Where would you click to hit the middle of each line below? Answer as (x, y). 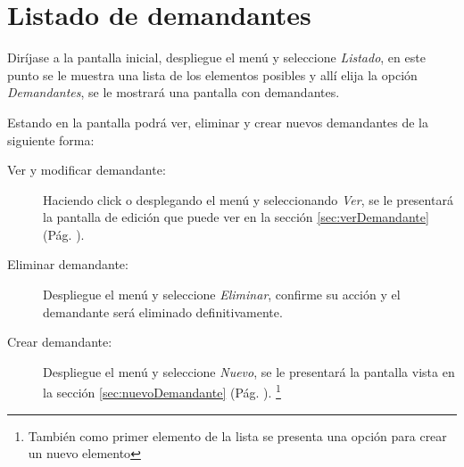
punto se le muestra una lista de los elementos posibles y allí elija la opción (212, 74)
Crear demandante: (60, 342)
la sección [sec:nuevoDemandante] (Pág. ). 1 (162, 391)
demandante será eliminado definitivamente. (163, 311)
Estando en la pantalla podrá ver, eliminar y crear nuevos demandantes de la (218, 122)
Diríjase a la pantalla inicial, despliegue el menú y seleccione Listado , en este (216, 57)
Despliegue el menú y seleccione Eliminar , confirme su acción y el (222, 295)
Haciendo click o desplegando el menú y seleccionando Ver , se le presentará (248, 199)
